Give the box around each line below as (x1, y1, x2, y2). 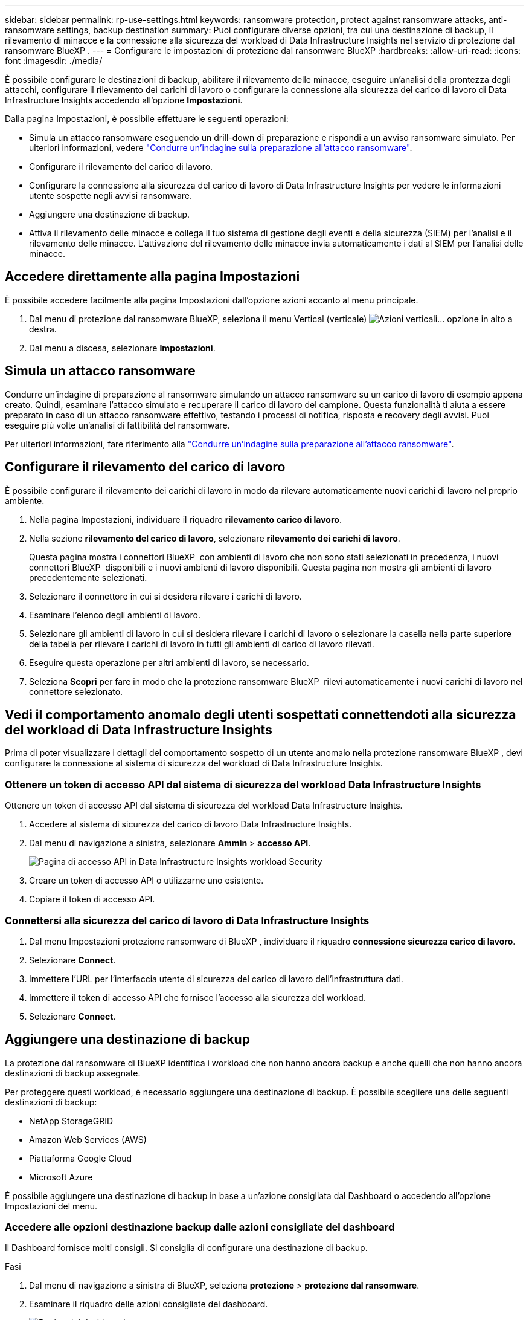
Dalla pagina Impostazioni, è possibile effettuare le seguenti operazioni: (5, 114, 289, 124)
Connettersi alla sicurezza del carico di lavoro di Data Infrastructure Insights (5, 914, 370, 927)
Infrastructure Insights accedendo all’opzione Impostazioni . (5, 95, 243, 105)
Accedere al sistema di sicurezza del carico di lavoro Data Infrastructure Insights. (29, 819, 352, 830)
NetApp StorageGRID (29, 1115, 114, 1126)
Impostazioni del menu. (5, 1200, 98, 1211)
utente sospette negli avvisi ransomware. (29, 190, 192, 201)
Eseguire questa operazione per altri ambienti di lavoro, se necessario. (29, 657, 309, 668)
